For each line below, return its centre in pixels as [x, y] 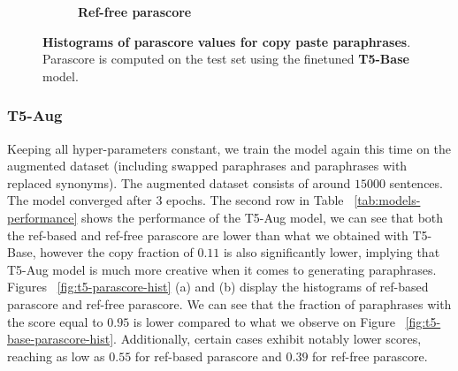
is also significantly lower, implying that [332, 252]
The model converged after [80, 200]
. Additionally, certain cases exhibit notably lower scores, [267, 339]
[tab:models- [387, 200]
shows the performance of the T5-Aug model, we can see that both [263, 217]
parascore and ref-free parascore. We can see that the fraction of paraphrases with [229, 303]
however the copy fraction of [117, 252]
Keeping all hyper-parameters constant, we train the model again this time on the [229, 148]
